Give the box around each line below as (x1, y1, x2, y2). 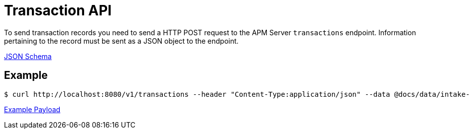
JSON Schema (4, 52, 52, 61)
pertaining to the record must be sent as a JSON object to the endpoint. (4, 36, 239, 45)
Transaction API (4, 2, 112, 19)
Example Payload (4, 105, 61, 114)
